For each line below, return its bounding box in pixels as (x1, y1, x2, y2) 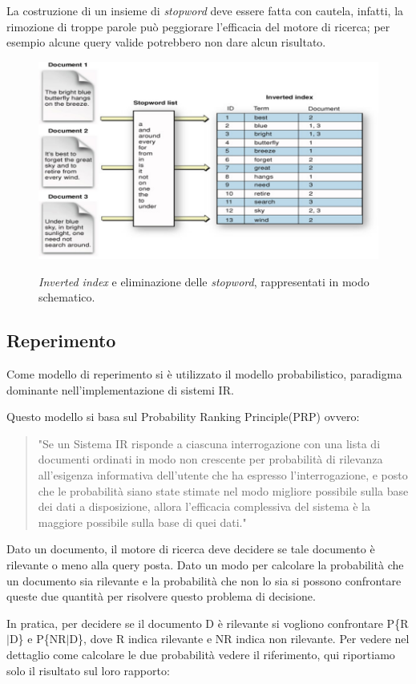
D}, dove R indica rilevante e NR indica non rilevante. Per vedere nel (69, 630, 410, 647)
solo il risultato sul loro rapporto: (6, 662, 170, 678)
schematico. (38, 289, 95, 306)
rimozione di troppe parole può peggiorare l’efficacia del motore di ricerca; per (6, 18, 390, 34)
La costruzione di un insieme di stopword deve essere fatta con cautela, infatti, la (6, 2, 404, 18)
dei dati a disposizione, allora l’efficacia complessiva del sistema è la (38, 498, 371, 515)
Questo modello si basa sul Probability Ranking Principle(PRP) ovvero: (6, 408, 360, 425)
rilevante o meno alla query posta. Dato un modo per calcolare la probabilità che (6, 556, 404, 573)
